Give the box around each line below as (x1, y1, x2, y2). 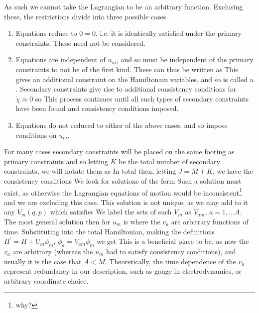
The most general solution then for (4, 216, 110, 226)
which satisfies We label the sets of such (50, 207, 172, 217)
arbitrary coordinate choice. (4, 275, 89, 286)
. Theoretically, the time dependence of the (105, 256, 236, 266)
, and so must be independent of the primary (116, 54, 254, 65)
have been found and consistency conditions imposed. (15, 103, 179, 113)
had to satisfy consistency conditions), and (106, 246, 236, 256)
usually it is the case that (4, 256, 82, 266)
